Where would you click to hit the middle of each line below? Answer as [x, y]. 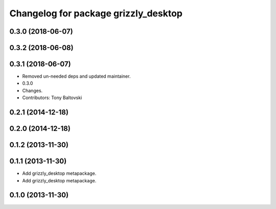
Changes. [32, 90]
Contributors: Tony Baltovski [52, 98]
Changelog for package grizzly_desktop [96, 13]
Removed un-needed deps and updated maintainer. [76, 76]
